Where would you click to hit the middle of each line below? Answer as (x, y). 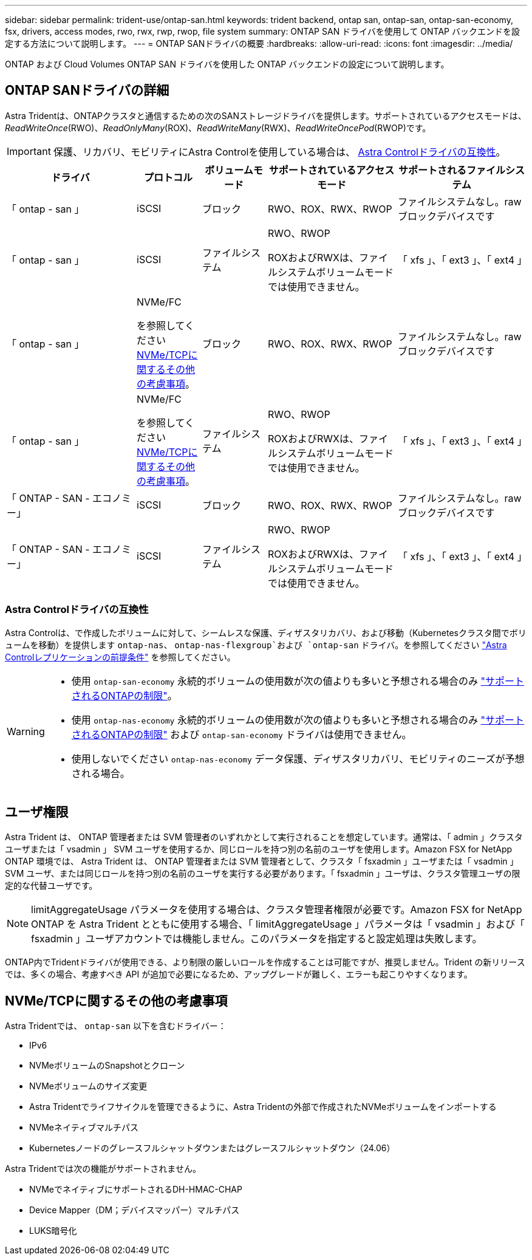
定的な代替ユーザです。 (51, 886)
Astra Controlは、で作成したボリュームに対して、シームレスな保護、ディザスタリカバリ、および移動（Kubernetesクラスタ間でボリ (266, 632)
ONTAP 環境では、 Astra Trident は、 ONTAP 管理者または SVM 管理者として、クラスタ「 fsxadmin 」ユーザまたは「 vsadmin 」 (262, 861)
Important (29, 151)
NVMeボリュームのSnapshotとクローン (107, 1066)
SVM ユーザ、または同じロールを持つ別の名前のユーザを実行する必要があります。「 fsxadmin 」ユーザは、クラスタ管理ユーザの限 (263, 874)
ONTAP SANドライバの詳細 (87, 91)
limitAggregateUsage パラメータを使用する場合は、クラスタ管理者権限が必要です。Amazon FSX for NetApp (277, 910)
